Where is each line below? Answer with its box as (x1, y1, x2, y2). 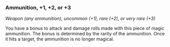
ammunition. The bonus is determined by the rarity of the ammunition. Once (5, 31, 165, 37)
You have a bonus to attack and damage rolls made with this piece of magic (5, 25, 164, 31)
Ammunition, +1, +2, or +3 (5, 4, 71, 11)
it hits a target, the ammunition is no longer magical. (5, 36, 114, 42)
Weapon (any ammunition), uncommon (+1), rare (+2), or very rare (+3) (5, 16, 156, 22)
